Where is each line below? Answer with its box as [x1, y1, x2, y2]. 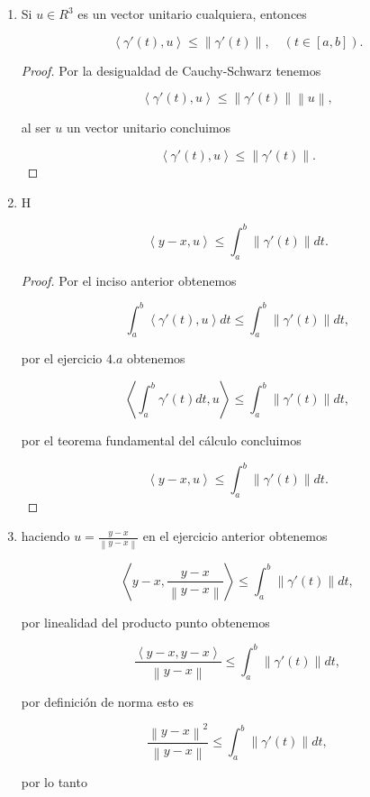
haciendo [21, 527, 70, 545]
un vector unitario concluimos [66, 118, 231, 137]
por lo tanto [21, 773, 87, 792]
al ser [21, 118, 51, 137]
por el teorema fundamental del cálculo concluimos [21, 431, 302, 449]
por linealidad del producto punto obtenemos [21, 612, 270, 631]
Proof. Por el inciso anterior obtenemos [21, 270, 237, 289]
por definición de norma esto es [21, 692, 194, 710]
